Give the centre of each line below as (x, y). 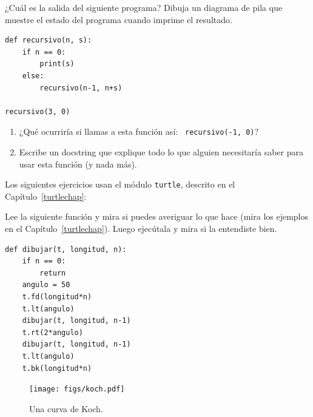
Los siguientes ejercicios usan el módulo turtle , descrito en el (120, 184)
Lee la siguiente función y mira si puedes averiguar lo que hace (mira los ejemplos (157, 216)
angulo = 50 (46, 285)
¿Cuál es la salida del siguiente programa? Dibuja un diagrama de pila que (144, 7)
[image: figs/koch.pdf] (77, 389)
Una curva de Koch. (66, 408)
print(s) (57, 64)
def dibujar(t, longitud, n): (66, 249)
